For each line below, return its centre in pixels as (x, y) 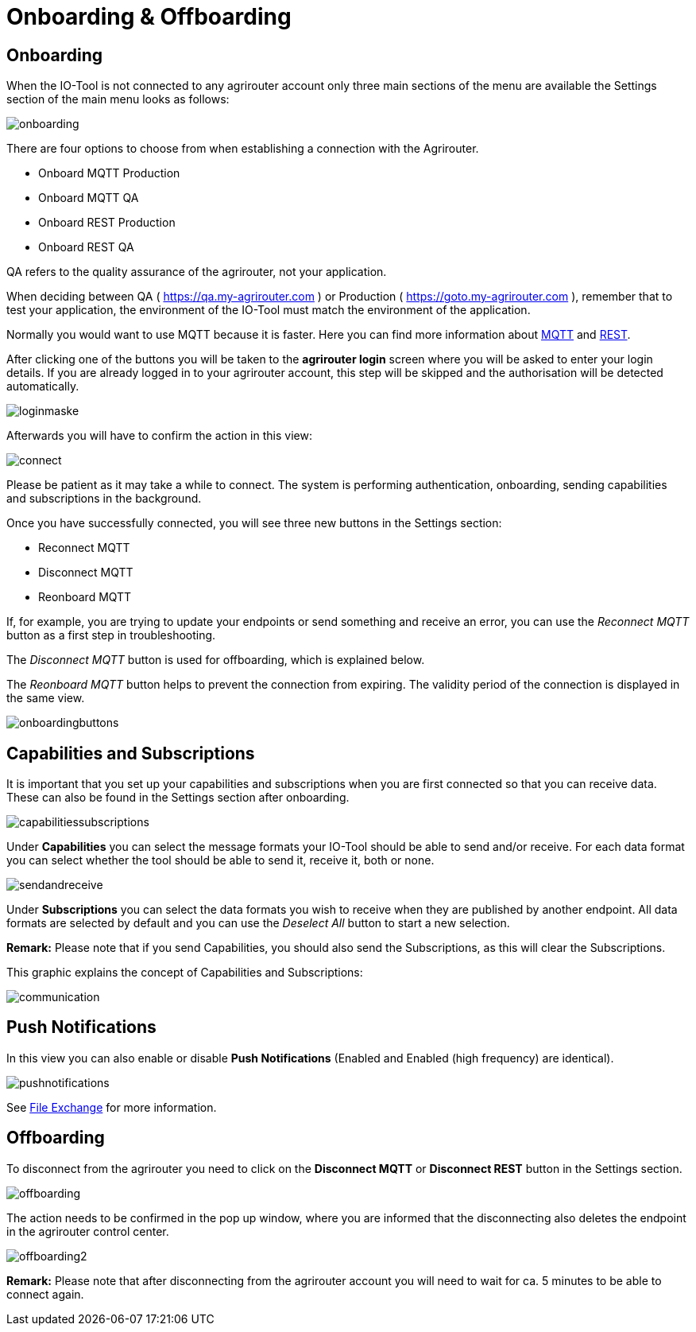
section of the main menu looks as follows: (118, 99)
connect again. (45, 1294)
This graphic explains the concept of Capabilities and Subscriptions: (185, 973)
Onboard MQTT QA (89, 198)
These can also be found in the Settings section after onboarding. (178, 798)
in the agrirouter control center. (88, 1231)
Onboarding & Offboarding (149, 17)
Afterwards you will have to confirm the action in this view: (159, 436)
